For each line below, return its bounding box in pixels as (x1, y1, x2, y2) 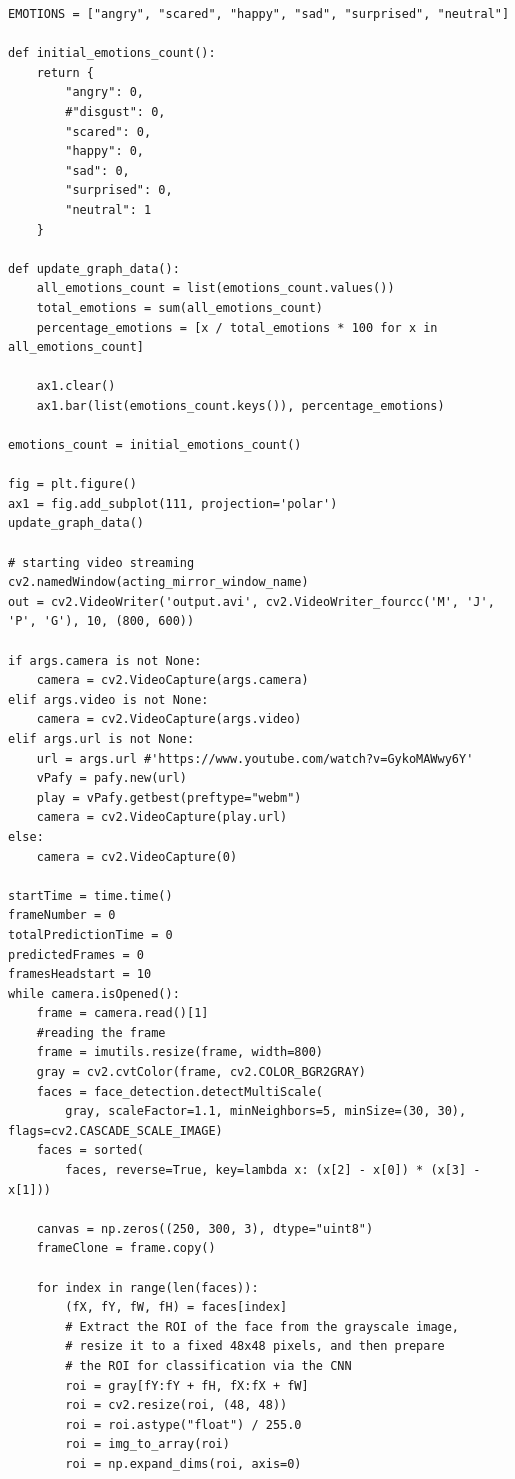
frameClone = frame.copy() (36, 1241, 216, 1256)
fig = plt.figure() (8, 477, 137, 492)
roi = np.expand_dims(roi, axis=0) (65, 1456, 302, 1471)
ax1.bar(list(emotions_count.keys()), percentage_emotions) (36, 398, 445, 413)
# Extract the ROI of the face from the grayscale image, (65, 1319, 460, 1334)
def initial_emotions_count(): (8, 46, 216, 61)
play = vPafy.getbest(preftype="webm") (36, 790, 302, 805)
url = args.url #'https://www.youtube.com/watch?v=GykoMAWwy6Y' (36, 751, 474, 766)
